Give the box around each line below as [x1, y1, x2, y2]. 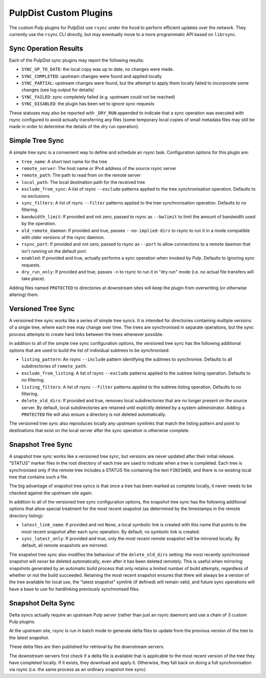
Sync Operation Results [9, 44, 83, 53]
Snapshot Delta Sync [9, 599, 75, 607]
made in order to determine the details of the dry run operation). [9, 124, 139, 130]
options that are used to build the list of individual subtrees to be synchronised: [9, 347, 170, 353]
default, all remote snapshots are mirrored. [21, 542, 108, 548]
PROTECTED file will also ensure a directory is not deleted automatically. [21, 411, 166, 417]
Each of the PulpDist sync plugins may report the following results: [9, 57, 144, 63]
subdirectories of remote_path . [21, 363, 87, 369]
